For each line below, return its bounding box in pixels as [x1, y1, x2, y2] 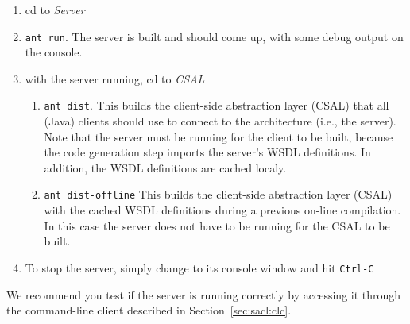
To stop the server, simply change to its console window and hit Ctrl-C [25, 259, 374, 276]
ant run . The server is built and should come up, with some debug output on [25, 28, 404, 44]
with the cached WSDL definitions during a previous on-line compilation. [44, 202, 401, 218]
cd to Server [25, 2, 85, 17]
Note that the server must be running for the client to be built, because [44, 128, 393, 145]
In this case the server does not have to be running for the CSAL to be [44, 217, 390, 233]
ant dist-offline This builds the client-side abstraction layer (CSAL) [44, 186, 393, 202]
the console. [25, 44, 83, 60]
